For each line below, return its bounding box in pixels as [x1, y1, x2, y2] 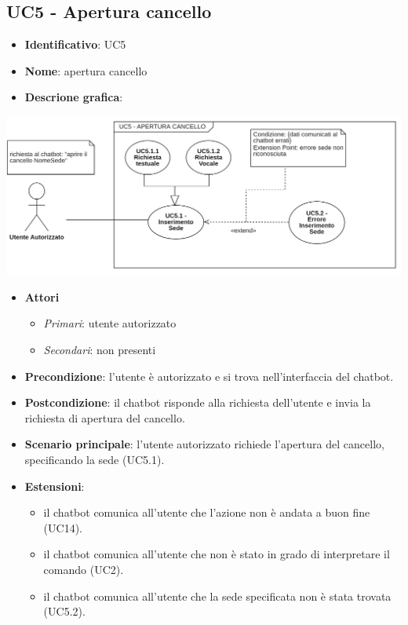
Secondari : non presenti [43, 342, 156, 358]
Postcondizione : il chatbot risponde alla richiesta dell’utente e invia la [24, 394, 371, 411]
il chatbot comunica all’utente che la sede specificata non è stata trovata [43, 587, 392, 604]
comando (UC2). [43, 561, 124, 577]
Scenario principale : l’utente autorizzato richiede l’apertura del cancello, [24, 436, 384, 452]
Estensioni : [24, 477, 85, 494]
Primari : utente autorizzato [43, 315, 177, 331]
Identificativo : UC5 [24, 36, 126, 53]
